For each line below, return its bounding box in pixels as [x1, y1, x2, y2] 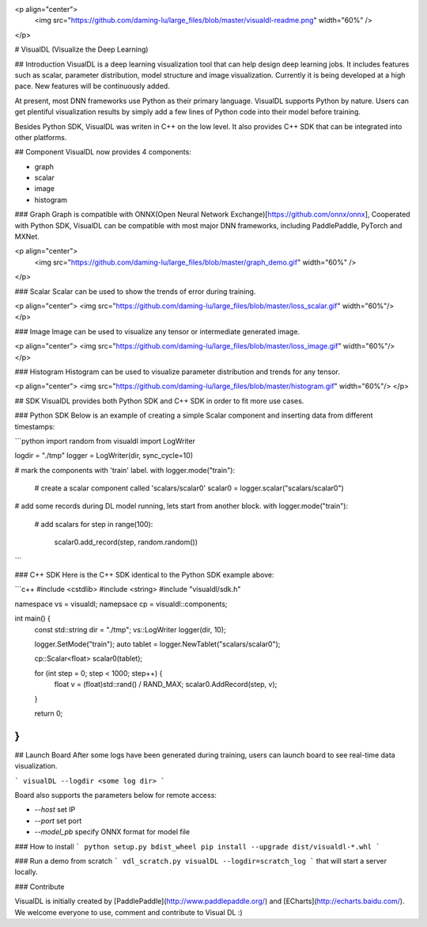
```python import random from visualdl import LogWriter [14, 436, 195, 445]
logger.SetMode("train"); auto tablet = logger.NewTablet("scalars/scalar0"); [34, 639, 281, 649]
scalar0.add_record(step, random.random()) [54, 537, 198, 547]
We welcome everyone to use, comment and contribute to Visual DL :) [14, 907, 243, 917]
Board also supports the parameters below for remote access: [14, 791, 217, 799]
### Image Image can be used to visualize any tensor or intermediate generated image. [14, 326, 300, 336]
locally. [14, 868, 38, 877]
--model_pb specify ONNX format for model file [34, 827, 190, 837]
